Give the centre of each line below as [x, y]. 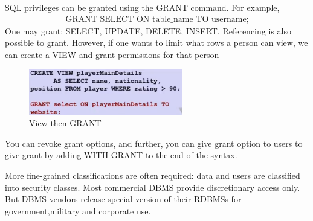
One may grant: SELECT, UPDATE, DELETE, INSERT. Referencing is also [148, 30]
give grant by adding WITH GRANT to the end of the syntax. [121, 155]
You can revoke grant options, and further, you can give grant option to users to [154, 143]
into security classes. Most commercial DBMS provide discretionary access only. [153, 187]
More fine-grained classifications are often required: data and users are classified [153, 175]
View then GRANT [65, 123]
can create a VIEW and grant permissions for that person [112, 54]
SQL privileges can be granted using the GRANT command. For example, [142, 7]
